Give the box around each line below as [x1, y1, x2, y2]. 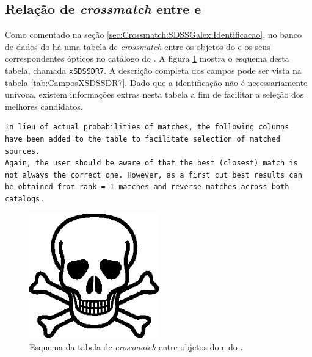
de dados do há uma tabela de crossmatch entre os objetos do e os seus [5, 40, 270, 52]
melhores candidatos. [5, 99, 83, 112]
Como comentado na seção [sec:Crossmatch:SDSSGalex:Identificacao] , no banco [5, 28, 302, 41]
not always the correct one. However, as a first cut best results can [5, 170, 302, 179]
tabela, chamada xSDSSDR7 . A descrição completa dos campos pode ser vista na [5, 63, 302, 76]
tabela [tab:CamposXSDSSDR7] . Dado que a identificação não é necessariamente [5, 76, 308, 88]
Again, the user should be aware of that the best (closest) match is [5, 159, 298, 168]
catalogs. [5, 194, 45, 203]
